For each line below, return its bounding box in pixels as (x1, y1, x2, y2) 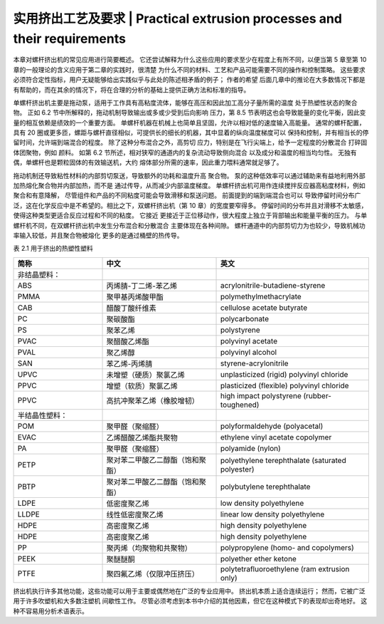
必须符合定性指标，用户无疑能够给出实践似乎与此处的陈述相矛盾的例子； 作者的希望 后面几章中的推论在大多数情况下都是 (13, 76, 366, 84)
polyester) (220, 464, 255, 474)
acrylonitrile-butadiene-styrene (220, 280, 326, 290)
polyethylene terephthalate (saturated (220, 455, 346, 465)
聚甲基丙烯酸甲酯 (106, 292, 164, 302)
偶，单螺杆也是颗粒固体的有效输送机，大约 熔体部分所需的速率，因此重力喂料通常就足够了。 (13, 158, 283, 167)
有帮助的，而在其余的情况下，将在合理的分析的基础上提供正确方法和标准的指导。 (13, 85, 250, 94)
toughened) (220, 400, 260, 410)
